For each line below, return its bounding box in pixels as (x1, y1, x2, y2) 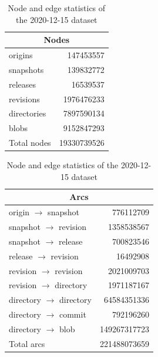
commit (59, 308, 86, 321)
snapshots (9, 63, 44, 75)
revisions (9, 92, 40, 105)
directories (9, 107, 46, 119)
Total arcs (9, 337, 45, 349)
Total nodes (9, 136, 51, 149)
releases (9, 78, 36, 90)
